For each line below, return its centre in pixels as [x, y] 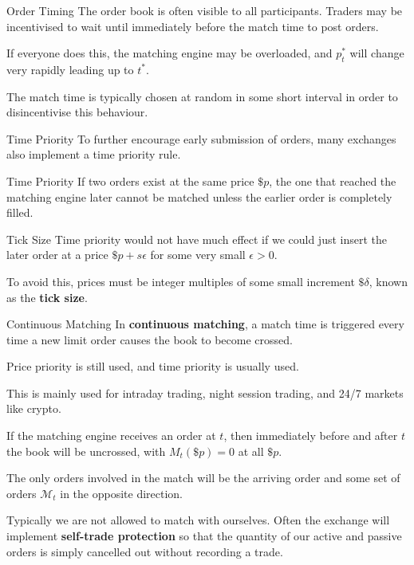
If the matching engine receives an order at [111, 436]
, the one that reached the [333, 180]
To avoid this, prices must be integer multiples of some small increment [181, 281]
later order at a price [57, 255]
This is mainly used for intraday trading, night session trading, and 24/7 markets [205, 392]
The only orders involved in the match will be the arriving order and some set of [203, 478]
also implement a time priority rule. [94, 154]
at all [251, 451]
